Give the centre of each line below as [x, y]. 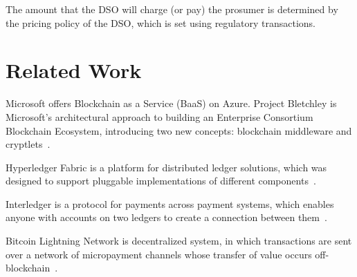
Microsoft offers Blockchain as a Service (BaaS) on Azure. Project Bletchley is [171, 103]
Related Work [74, 70]
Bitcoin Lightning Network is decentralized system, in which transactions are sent [179, 241]
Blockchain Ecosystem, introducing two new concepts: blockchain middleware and [179, 130]
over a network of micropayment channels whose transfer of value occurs [159, 254]
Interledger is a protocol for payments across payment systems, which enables [170, 203]
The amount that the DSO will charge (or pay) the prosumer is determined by [172, 9]
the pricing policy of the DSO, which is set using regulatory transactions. [161, 22]
